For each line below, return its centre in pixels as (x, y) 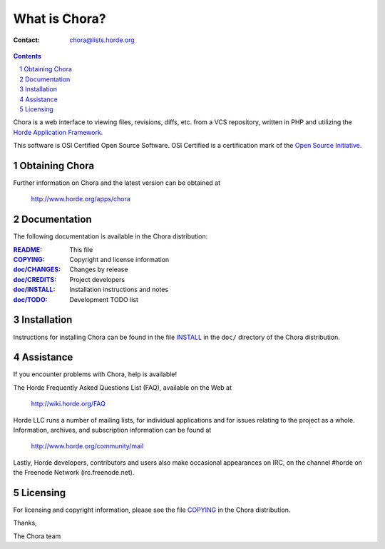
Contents (27, 56)
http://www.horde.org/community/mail (87, 446)
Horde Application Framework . (58, 132)
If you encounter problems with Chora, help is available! (95, 374)
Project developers (97, 279)
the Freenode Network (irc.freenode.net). (74, 473)
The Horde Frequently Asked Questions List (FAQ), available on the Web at (122, 387)
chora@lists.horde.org (102, 40)
